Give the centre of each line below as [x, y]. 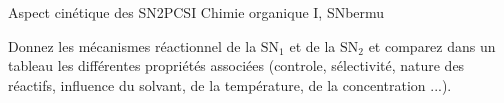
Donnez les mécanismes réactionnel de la [132, 45]
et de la [312, 45]
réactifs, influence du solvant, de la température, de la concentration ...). [230, 84]
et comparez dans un [432, 45]
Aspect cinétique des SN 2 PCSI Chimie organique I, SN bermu [196, 12]
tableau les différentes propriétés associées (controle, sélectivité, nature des [236, 65]
